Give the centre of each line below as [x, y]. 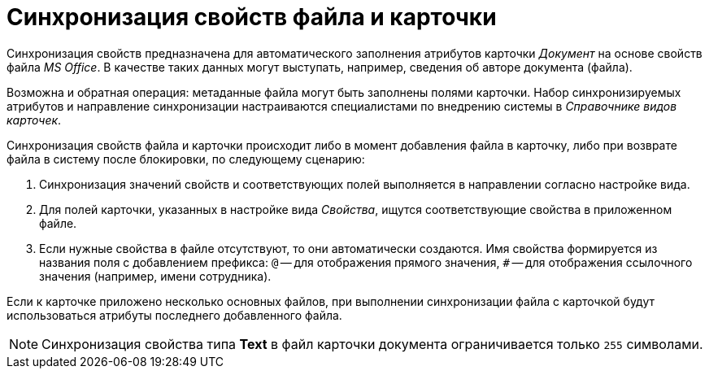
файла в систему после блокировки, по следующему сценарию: [186, 159]
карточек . [34, 120]
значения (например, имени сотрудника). [155, 276]
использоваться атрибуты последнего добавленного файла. [174, 315]
